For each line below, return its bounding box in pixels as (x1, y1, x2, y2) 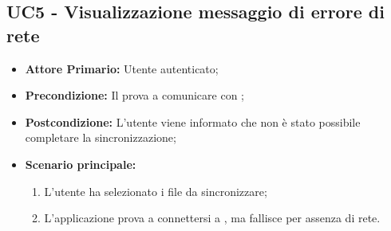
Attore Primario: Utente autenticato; (25, 60, 219, 76)
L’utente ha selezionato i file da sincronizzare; (44, 182, 267, 199)
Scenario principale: (25, 155, 136, 172)
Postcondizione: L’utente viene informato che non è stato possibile (25, 113, 361, 130)
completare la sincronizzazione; (25, 129, 176, 146)
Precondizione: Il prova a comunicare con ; (25, 87, 245, 104)
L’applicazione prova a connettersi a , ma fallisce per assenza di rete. (44, 209, 381, 226)
